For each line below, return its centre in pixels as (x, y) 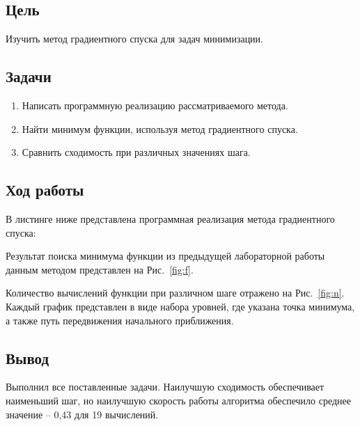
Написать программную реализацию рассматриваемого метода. (155, 105)
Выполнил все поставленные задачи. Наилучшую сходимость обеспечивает (165, 387)
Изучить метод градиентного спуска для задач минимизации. (134, 39)
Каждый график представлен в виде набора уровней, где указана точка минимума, (180, 306)
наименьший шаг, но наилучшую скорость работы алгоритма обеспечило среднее (179, 400)
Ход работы (45, 190)
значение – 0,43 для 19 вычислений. (82, 414)
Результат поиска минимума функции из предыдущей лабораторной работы (165, 256)
